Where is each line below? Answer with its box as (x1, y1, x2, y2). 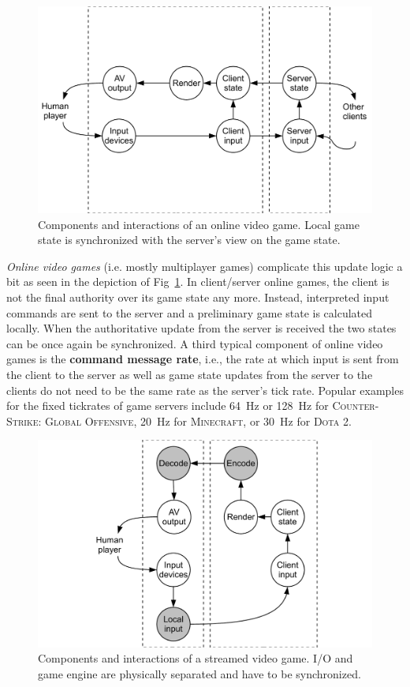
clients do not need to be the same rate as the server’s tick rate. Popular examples (6, 381, 404, 398)
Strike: (6, 412, 42, 429)
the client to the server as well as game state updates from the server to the (6, 366, 373, 383)
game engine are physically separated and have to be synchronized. (38, 665, 361, 681)
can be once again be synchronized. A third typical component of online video (6, 335, 383, 351)
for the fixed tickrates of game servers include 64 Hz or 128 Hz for (6, 397, 329, 414)
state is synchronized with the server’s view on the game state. (38, 231, 341, 248)
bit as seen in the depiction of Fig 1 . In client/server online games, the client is (6, 273, 389, 290)
